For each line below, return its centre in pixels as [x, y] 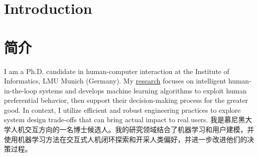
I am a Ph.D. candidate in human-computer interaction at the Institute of [117, 71]
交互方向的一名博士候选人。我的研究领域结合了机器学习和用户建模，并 [139, 129]
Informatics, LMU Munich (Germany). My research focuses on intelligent [115, 81]
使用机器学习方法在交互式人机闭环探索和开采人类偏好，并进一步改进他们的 [126, 139]
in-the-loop [21, 90]
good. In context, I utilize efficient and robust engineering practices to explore [123, 110]
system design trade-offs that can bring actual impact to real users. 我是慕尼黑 [125, 119]
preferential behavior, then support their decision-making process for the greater [126, 100]
